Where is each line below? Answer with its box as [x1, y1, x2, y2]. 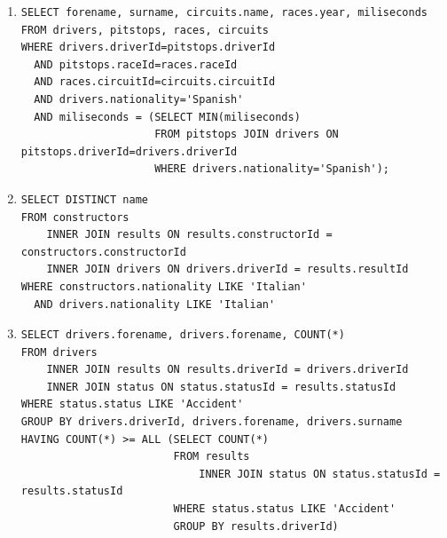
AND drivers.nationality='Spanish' [34, 92, 244, 106]
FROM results [173, 450, 250, 463]
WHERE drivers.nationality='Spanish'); [154, 162, 390, 176]
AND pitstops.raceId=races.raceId [34, 58, 238, 71]
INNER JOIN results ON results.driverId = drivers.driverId [46, 363, 409, 376]
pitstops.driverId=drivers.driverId [20, 145, 238, 158]
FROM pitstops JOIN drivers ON [154, 128, 339, 141]
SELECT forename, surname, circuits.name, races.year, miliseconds [20, 6, 427, 19]
